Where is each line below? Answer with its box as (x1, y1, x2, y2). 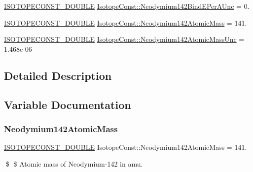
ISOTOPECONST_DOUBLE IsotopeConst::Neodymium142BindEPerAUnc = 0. (4, 1, 250, 11)
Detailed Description (4, 68, 112, 83)
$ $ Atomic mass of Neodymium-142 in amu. (5, 158, 143, 169)
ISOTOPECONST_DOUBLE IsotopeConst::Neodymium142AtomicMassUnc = (4, 34, 245, 44)
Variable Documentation (4, 97, 131, 112)
